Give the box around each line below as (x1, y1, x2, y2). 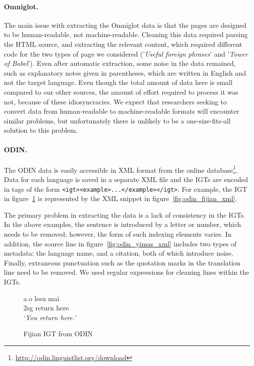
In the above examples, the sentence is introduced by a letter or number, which (4, 219, 241, 229)
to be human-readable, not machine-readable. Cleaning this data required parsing (4, 29, 248, 40)
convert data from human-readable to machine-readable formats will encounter (4, 106, 239, 116)
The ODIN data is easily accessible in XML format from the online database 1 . (4, 163, 238, 175)
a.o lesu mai (23, 293, 60, 303)
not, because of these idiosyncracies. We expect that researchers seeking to (4, 96, 227, 106)
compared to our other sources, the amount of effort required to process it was (4, 86, 238, 97)
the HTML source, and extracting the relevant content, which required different (4, 39, 242, 49)
